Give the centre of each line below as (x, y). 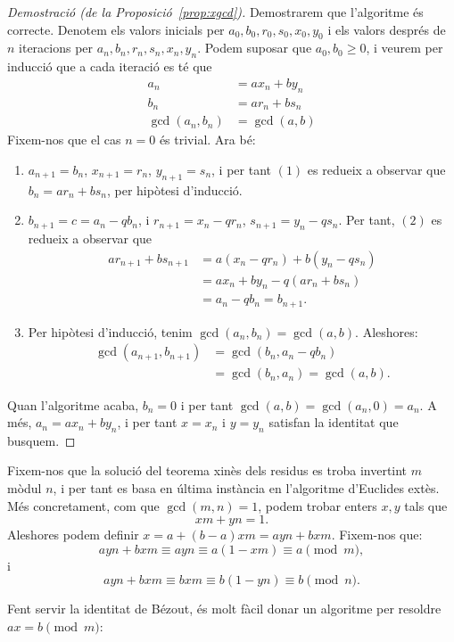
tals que (426, 505)
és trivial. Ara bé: (207, 140)
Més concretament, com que (83, 505)
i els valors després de (387, 29)
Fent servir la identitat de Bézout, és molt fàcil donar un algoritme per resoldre (224, 609)
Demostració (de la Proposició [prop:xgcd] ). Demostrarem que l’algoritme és (215, 12)
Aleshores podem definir (73, 535)
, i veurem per (404, 48)
